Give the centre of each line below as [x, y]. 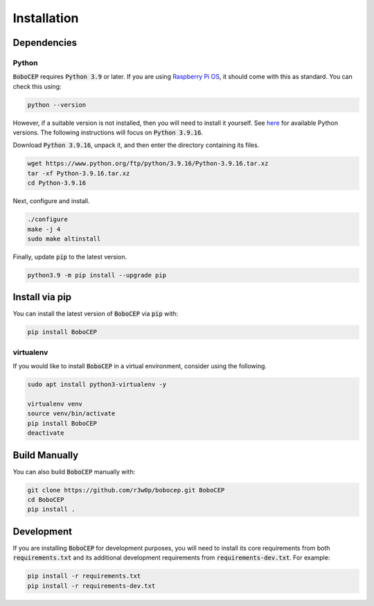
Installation [46, 18]
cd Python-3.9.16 [57, 183]
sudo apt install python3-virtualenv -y [97, 384]
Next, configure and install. [51, 201]
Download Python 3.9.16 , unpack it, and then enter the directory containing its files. [136, 145]
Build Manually [46, 455]
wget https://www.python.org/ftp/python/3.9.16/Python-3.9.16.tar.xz [148, 164]
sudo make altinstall [64, 239]
